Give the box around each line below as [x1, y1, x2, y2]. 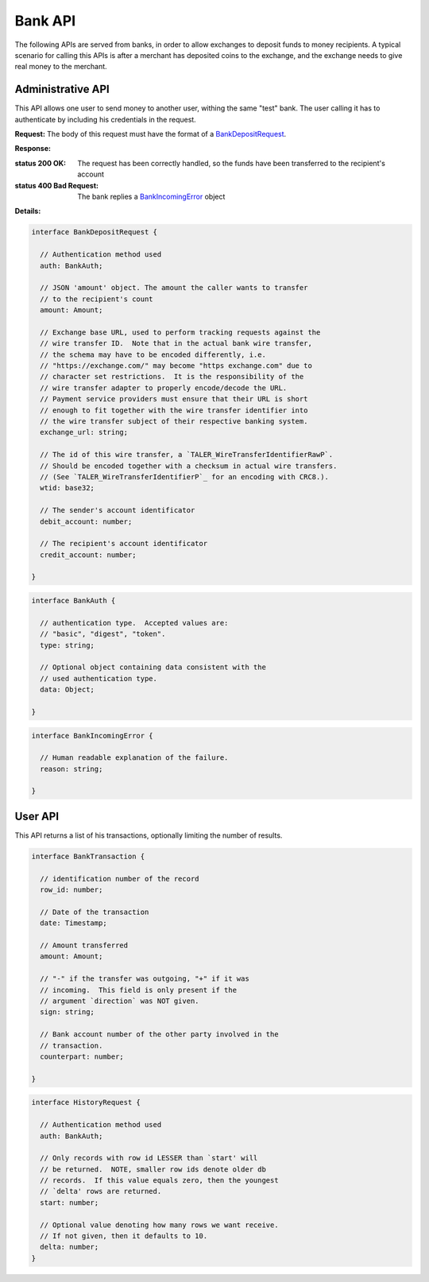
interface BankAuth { [31, 596, 116, 606]
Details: [14, 207, 41, 216]
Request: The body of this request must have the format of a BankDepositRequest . [14, 130, 287, 139]
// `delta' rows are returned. [40, 1187, 162, 1196]
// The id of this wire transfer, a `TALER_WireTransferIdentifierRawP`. [40, 450, 334, 459]
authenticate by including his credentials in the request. [14, 114, 196, 124]
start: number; [40, 1198, 99, 1207]
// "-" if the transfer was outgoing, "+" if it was [40, 974, 249, 983]
